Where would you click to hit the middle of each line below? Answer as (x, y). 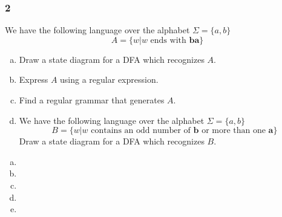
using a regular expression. (109, 79)
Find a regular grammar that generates (92, 100)
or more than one (234, 131)
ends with (168, 40)
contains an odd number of (141, 131)
